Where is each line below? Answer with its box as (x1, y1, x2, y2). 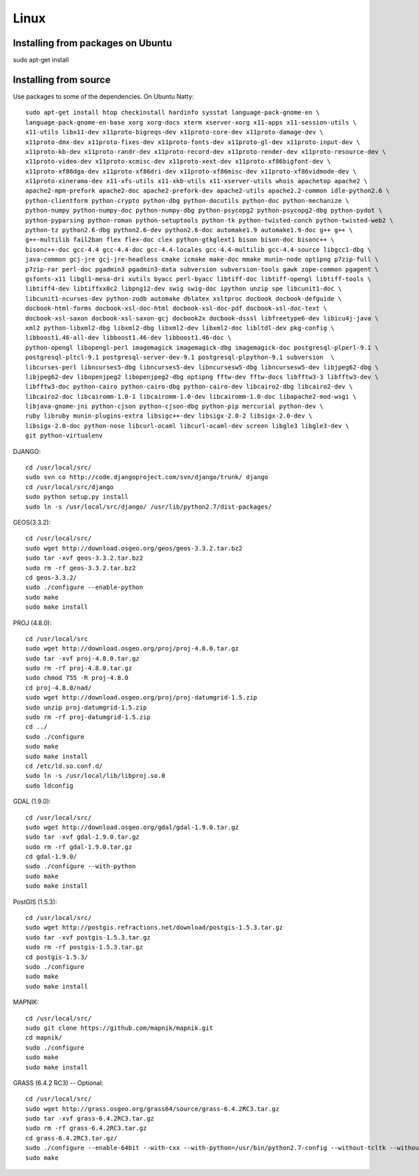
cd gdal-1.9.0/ (25, 853, 78, 860)
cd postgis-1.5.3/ (25, 953, 89, 961)
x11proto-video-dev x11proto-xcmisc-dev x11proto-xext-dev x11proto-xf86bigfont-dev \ (25, 157, 331, 166)
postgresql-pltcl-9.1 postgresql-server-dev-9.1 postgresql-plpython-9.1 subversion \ (25, 353, 335, 362)
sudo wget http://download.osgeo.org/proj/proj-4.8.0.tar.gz (25, 644, 239, 653)
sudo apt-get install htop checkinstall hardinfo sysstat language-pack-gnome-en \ (25, 108, 321, 117)
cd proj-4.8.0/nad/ (25, 683, 92, 692)
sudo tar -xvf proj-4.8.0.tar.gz (25, 654, 140, 663)
